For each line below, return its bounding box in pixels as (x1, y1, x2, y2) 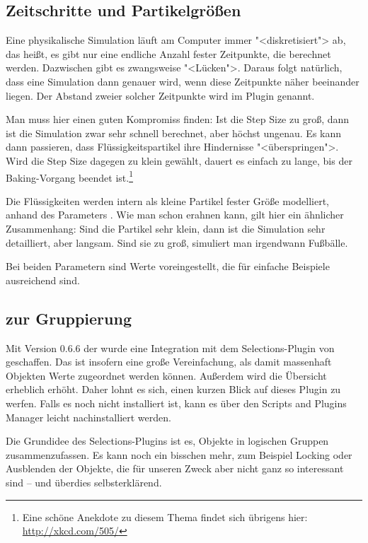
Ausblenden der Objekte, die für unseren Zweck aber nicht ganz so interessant (6, 461, 344, 476)
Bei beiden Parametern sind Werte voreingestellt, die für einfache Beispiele (6, 259, 330, 274)
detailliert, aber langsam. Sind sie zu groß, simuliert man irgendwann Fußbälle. (6, 235, 348, 250)
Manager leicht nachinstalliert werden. (6, 409, 171, 424)
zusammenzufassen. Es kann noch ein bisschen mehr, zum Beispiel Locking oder (6, 447, 352, 462)
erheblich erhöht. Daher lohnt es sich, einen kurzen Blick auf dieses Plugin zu (6, 382, 341, 397)
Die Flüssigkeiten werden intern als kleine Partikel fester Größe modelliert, (6, 193, 329, 208)
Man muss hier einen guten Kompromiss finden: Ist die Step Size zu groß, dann (6, 112, 350, 127)
